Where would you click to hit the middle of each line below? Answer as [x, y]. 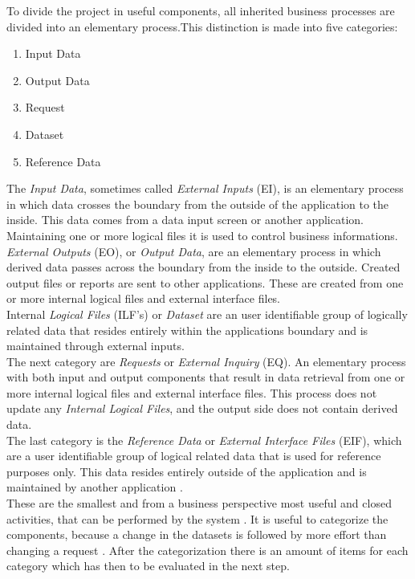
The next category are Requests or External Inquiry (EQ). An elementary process [206, 361]
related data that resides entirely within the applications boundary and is [187, 330]
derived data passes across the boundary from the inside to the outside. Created [203, 267]
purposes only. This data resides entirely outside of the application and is [187, 471]
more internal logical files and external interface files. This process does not [192, 392]
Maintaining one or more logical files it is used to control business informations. [202, 235]
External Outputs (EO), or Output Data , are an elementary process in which [194, 251]
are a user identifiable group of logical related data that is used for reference [194, 456]
